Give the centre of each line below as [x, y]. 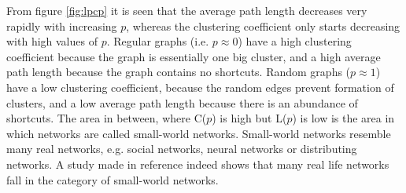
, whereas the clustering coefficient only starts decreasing [263, 25]
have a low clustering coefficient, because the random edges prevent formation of [200, 87]
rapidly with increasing [62, 25]
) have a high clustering [295, 41]
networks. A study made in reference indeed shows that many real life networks [198, 164]
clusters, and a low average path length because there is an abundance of [182, 102]
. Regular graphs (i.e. [158, 41]
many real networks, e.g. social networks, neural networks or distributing [182, 149]
